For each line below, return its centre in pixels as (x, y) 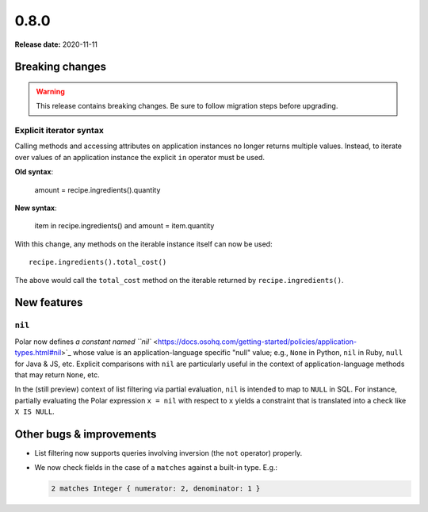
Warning (50, 91)
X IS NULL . (34, 411)
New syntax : (36, 208)
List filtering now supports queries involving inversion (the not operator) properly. (168, 453)
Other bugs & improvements (86, 434)
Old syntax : (34, 172)
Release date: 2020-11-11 (56, 44)
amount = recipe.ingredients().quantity (97, 189)
